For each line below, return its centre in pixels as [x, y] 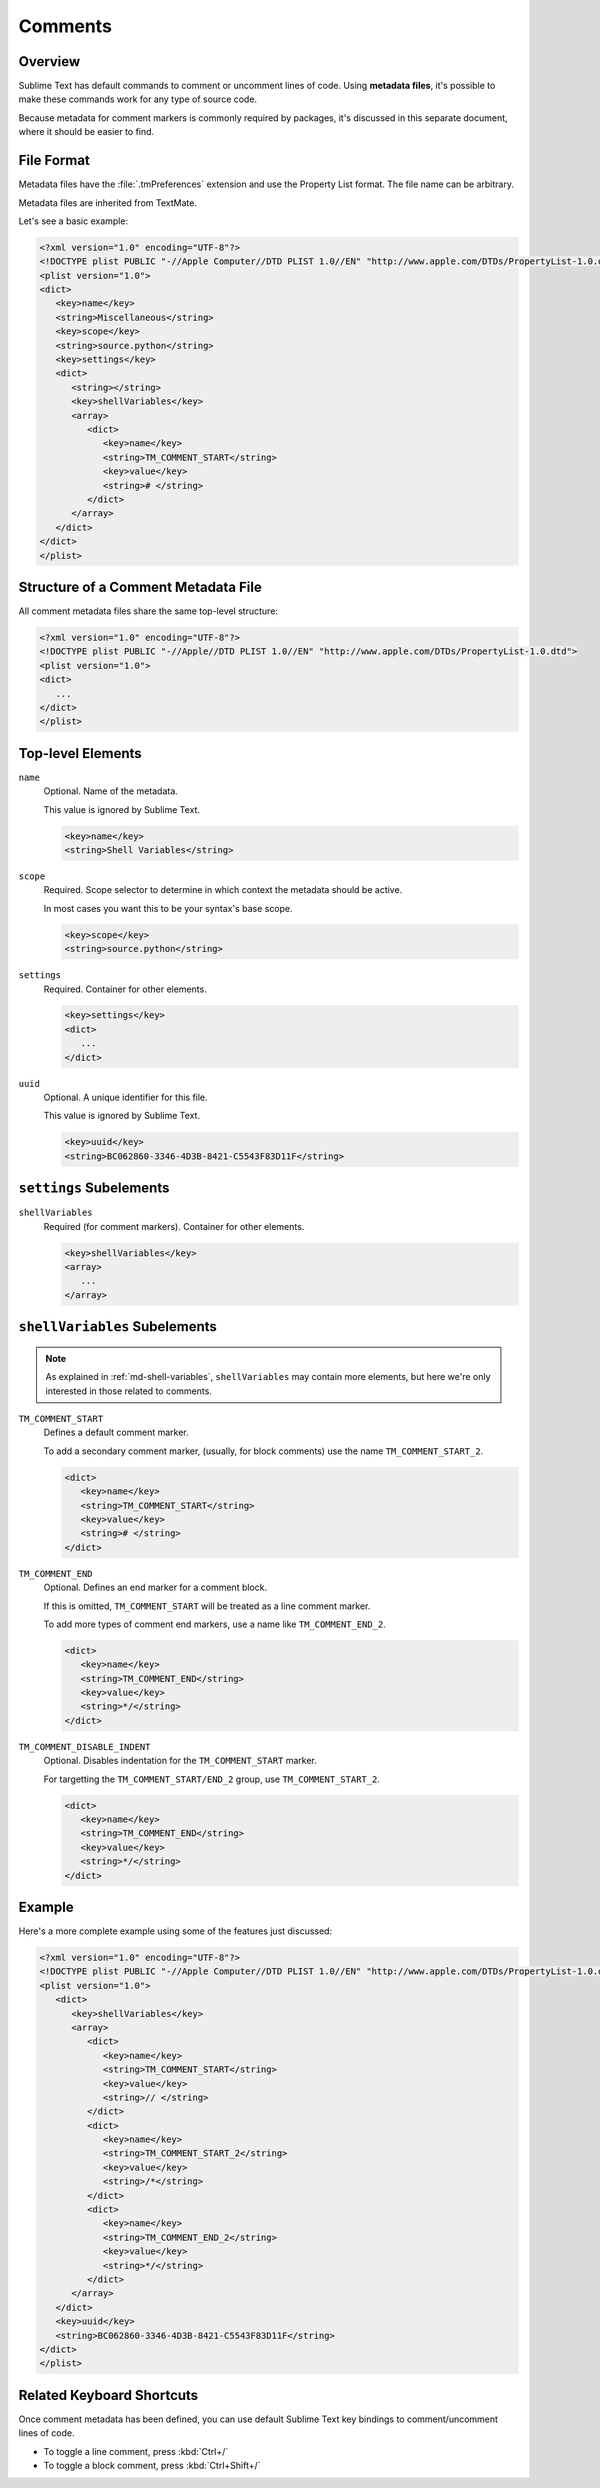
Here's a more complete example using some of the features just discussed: [175, 1931]
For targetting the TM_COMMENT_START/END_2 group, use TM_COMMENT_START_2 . [211, 1779]
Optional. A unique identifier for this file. [126, 1097]
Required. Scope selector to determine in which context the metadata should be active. [223, 890]
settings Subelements [94, 1188]
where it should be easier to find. [86, 132]
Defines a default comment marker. [116, 1432]
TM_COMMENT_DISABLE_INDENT [84, 1746]
